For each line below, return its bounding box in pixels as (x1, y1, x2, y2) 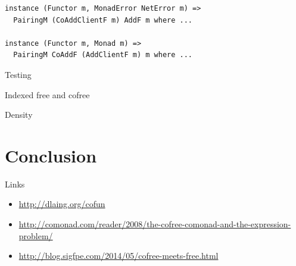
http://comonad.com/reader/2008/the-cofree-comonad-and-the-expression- (18, 218, 291, 230)
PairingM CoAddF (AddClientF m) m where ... (13, 51, 192, 60)
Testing (5, 68, 32, 80)
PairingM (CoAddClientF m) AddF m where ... (13, 15, 192, 24)
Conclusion (5, 143, 97, 167)
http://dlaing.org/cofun (18, 198, 105, 210)
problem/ (18, 229, 53, 242)
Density (5, 108, 33, 121)
